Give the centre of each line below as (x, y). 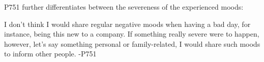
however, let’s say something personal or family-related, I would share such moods (132, 43)
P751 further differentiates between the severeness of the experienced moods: (124, 7)
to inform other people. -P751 (50, 54)
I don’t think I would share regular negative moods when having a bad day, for (127, 24)
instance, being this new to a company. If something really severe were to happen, (132, 34)
